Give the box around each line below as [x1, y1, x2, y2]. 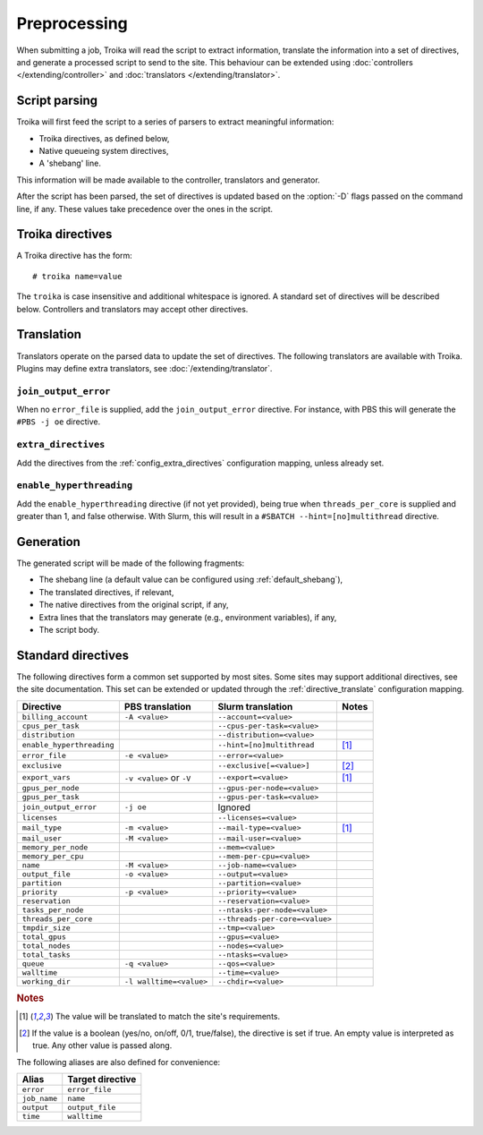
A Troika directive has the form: [16, 251, 133, 261]
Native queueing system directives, [38, 146, 169, 157]
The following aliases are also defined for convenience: [16, 1056, 221, 1067]
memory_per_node [21, 842, 89, 852]
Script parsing [16, 93, 98, 108]
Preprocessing [16, 13, 129, 33]
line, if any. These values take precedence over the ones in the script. [16, 203, 273, 214]
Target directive [67, 1072, 137, 1085]
